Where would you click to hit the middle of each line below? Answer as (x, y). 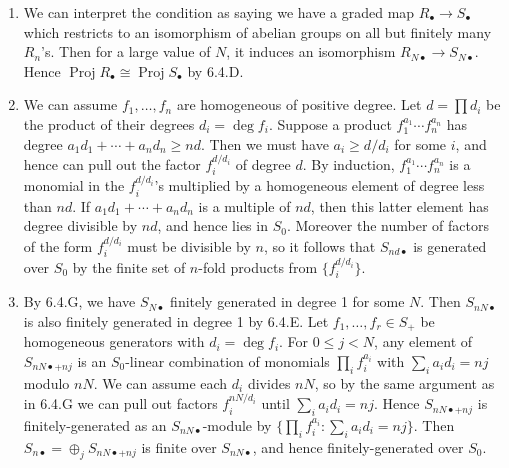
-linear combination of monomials (227, 360)
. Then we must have (264, 143)
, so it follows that (319, 245)
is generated (450, 245)
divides (269, 382)
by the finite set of (129, 266)
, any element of (423, 341)
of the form (58, 245)
